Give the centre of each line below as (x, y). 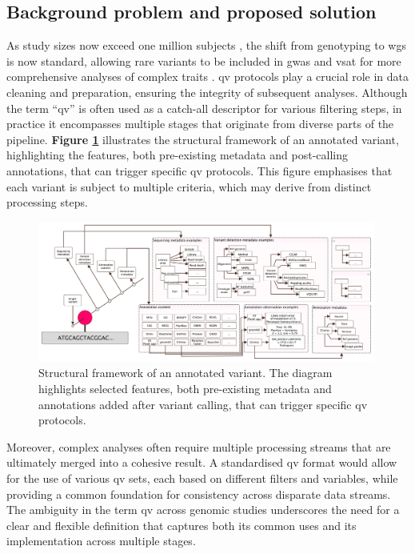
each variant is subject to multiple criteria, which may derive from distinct (189, 186)
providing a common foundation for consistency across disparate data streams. (199, 494)
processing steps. (47, 202)
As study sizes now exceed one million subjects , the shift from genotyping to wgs (206, 45)
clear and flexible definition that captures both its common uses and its (182, 525)
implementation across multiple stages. (101, 541)
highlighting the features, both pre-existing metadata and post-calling (177, 155)
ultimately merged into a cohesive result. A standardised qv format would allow (202, 462)
